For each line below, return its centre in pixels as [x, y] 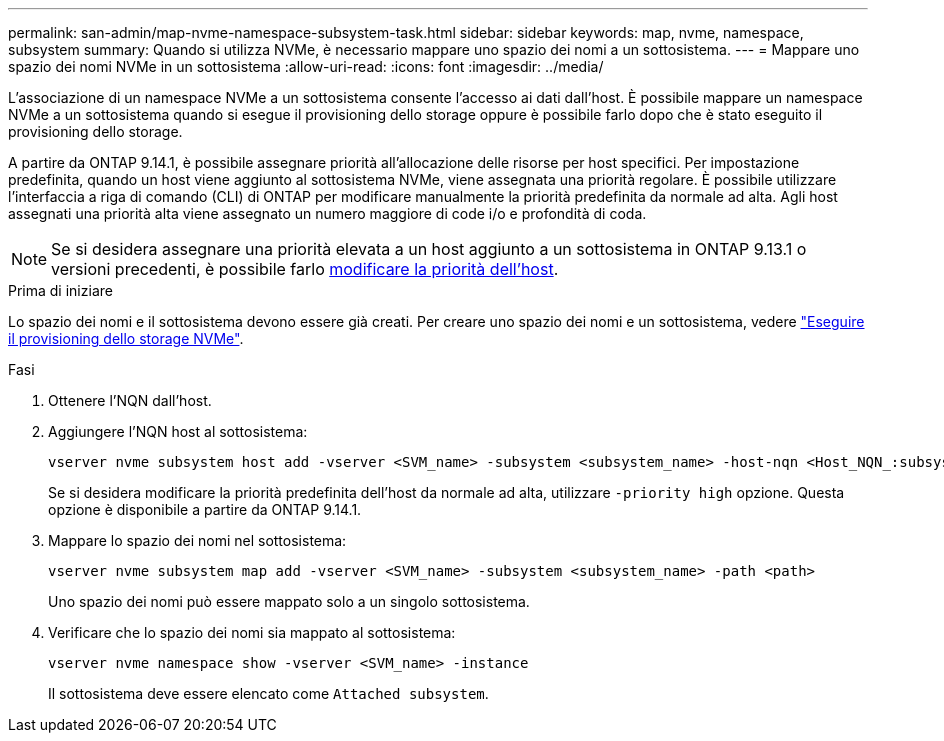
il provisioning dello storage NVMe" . [126, 338]
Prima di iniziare [60, 290]
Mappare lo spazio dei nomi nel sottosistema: [197, 540]
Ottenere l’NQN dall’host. [130, 400]
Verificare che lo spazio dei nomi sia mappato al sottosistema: [252, 632]
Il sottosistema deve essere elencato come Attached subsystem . [268, 693]
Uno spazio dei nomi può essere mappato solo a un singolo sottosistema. [289, 601]
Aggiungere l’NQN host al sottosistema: [178, 431]
